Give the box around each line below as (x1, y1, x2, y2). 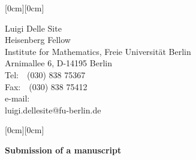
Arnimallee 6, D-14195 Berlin (5, 57, 112, 69)
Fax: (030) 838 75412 (5, 80, 88, 93)
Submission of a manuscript (5, 143, 122, 156)
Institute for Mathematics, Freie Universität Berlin (5, 45, 191, 57)
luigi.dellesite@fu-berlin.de (5, 103, 101, 116)
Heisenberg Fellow (5, 33, 71, 46)
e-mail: (5, 92, 30, 104)
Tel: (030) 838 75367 (5, 68, 86, 81)
